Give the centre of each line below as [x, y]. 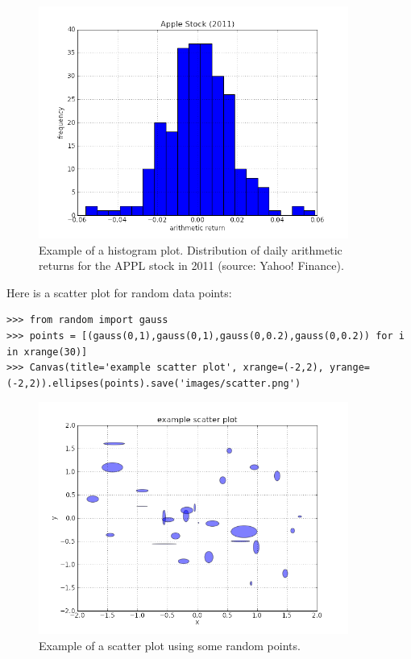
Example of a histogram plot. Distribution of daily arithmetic [191, 249]
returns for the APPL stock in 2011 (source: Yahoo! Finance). [191, 265]
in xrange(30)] [47, 352]
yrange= [350, 368]
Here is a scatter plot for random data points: [119, 292]
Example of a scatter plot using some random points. [170, 645]
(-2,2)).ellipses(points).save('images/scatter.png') [154, 383]
